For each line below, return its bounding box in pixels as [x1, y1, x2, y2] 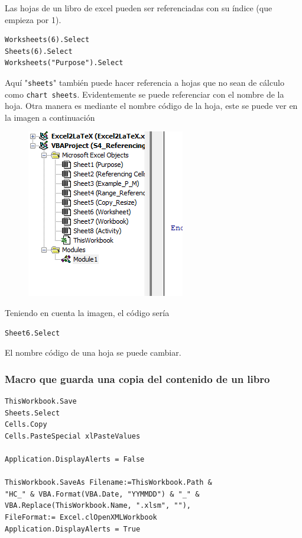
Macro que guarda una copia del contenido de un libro [5, 371, 270, 386]
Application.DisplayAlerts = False [5, 455, 145, 464]
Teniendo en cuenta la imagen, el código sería [5, 307, 170, 319]
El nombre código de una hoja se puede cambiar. [5, 346, 181, 359]
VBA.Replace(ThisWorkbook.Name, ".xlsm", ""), [5, 501, 191, 510]
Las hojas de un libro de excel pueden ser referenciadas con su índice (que [5, 2, 272, 14]
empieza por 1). [5, 13, 61, 25]
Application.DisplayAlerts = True [5, 524, 141, 533]
